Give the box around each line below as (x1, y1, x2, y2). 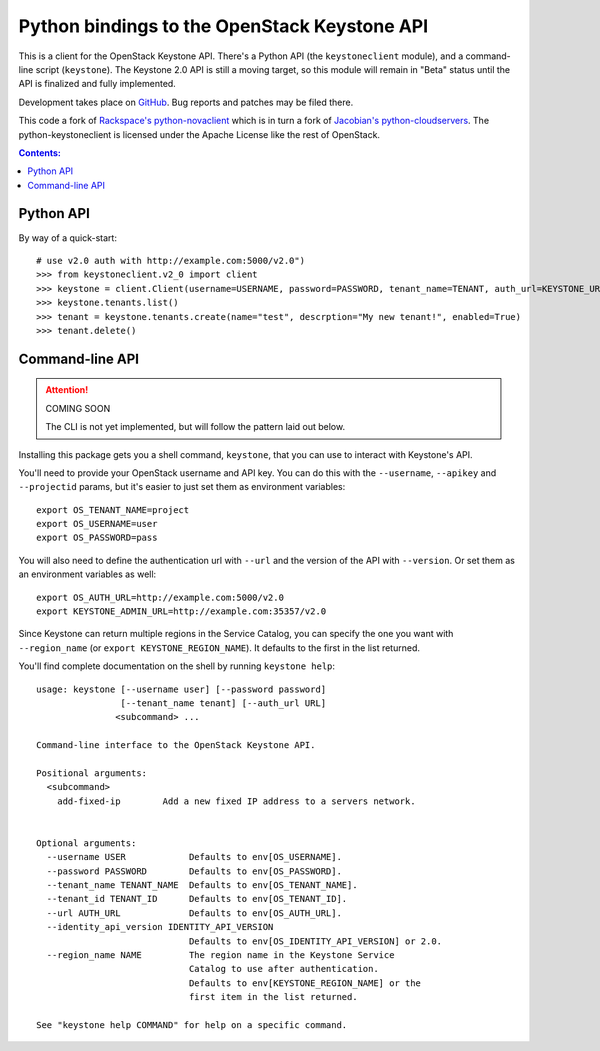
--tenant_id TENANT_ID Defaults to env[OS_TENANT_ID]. (46, 893, 348, 905)
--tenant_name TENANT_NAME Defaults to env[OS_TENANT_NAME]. (46, 880, 359, 891)
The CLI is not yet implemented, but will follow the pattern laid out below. (45, 421, 345, 433)
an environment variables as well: (18, 568, 157, 580)
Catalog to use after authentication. (188, 963, 379, 975)
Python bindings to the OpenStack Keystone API (18, 15, 429, 37)
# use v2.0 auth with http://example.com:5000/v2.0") (36, 255, 305, 266)
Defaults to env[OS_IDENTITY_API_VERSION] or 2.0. (188, 935, 443, 947)
